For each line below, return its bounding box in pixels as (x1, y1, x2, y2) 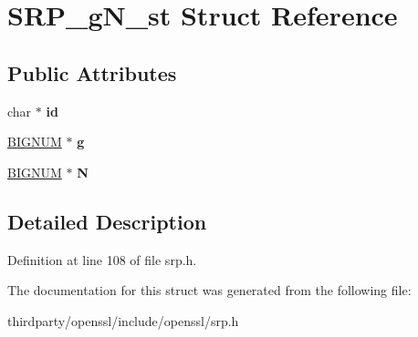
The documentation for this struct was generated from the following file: (7, 281, 412, 300)
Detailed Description (7, 207, 207, 235)
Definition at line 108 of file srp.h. (7, 250, 197, 269)
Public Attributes (7, 58, 177, 87)
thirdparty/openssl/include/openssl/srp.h (7, 311, 239, 330)
